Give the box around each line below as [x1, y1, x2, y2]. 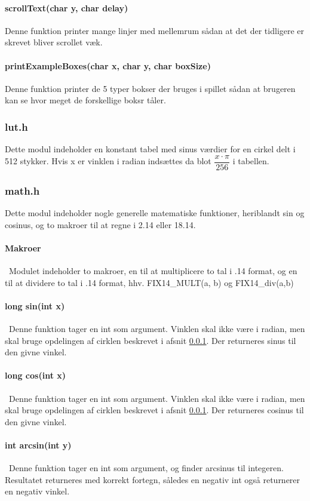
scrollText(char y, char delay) [5, 1, 128, 14]
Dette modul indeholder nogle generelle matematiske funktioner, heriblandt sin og [5, 207, 305, 219]
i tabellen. [232, 155, 269, 167]
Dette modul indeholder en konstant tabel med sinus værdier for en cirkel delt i [5, 143, 296, 155]
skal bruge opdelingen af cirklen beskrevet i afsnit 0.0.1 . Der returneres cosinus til [5, 404, 304, 416]
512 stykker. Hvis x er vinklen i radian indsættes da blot [5, 155, 211, 167]
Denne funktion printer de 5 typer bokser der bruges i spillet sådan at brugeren [5, 82, 296, 94]
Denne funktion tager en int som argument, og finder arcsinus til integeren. [8, 462, 284, 474]
